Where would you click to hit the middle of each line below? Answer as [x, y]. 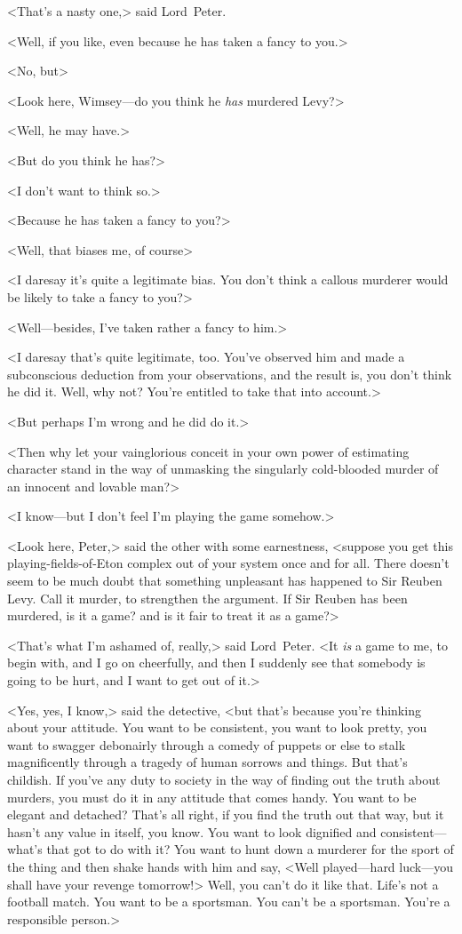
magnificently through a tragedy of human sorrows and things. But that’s [207, 762]
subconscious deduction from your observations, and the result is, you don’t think [230, 374]
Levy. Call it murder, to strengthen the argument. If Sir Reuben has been [207, 598]
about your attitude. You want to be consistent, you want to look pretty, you [217, 727]
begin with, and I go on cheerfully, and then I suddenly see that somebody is [216, 663]
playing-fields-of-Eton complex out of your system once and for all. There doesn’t [228, 563]
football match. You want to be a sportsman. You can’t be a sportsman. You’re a [229, 902]
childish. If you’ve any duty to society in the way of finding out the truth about [224, 779]
